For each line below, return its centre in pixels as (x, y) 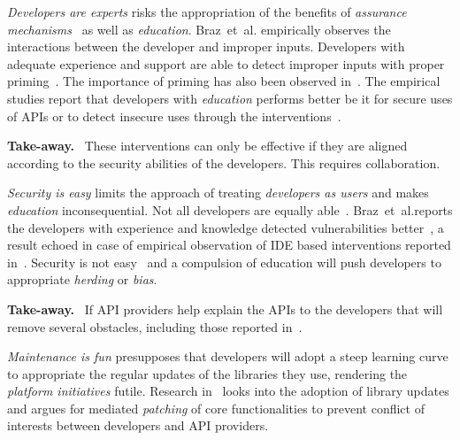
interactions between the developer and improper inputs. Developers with (206, 46)
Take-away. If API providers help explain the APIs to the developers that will (225, 309)
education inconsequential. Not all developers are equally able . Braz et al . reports (230, 209)
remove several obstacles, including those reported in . (155, 326)
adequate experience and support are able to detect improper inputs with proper (226, 63)
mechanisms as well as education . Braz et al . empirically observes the (199, 29)
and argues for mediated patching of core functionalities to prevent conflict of (216, 408)
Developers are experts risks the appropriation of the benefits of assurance (207, 12)
